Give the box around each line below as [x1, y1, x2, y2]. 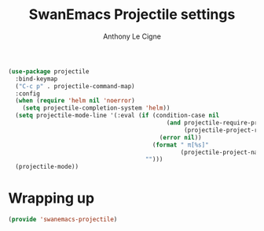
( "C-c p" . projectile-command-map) [15, 82, 135, 90]
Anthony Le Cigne [103, 32, 161, 41]
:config [15, 89, 41, 98]
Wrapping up [8, 189, 95, 207]
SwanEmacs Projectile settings [28, 6, 236, 24]
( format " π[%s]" [152, 140, 210, 149]
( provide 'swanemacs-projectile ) [8, 215, 118, 224]
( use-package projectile [8, 67, 90, 76]
